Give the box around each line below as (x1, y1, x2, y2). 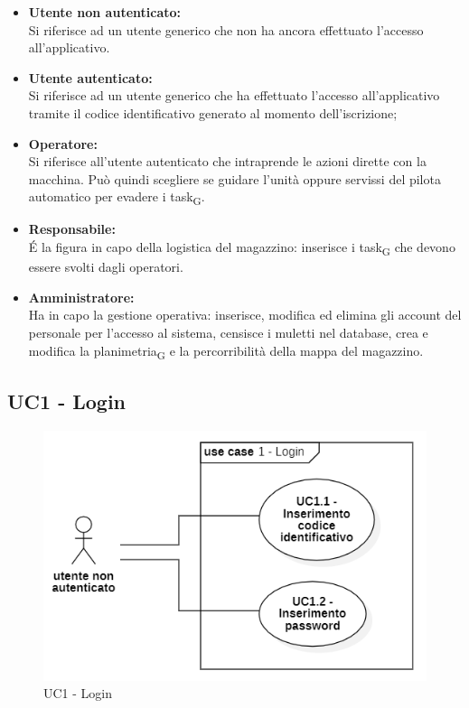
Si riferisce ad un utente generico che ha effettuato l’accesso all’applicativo (28, 86, 440, 105)
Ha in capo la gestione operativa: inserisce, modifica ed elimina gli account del (28, 305, 462, 324)
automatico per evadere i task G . (28, 187, 205, 209)
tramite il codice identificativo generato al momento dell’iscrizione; (28, 103, 398, 122)
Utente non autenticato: (28, 3, 182, 21)
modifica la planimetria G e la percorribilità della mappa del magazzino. (28, 340, 424, 362)
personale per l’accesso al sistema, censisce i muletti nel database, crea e (28, 322, 428, 341)
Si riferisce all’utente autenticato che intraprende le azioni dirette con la (28, 152, 427, 171)
